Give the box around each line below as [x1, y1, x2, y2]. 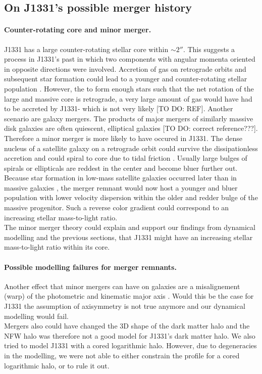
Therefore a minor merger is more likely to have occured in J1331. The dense [4, 132, 242, 143]
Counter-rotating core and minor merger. [4, 24, 151, 35]
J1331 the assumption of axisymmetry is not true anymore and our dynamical [4, 301, 245, 311]
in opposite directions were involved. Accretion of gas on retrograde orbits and [4, 63, 246, 74]
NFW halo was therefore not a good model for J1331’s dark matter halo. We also [4, 330, 255, 341]
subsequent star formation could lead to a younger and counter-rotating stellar [4, 73, 247, 84]
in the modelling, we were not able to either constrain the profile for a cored [4, 350, 240, 360]
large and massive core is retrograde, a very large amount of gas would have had [4, 93, 252, 104]
